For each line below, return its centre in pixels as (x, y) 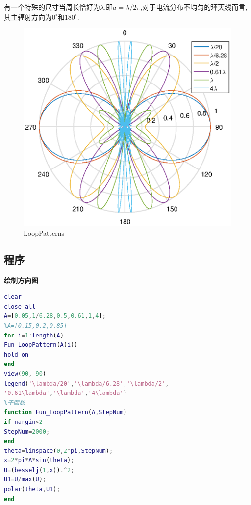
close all (20, 306)
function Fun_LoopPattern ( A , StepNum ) (65, 412)
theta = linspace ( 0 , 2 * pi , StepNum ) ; (59, 451)
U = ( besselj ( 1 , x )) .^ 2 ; (39, 470)
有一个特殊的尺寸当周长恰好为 (52, 7)
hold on (16, 354)
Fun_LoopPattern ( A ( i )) (41, 345)
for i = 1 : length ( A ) (34, 335)
